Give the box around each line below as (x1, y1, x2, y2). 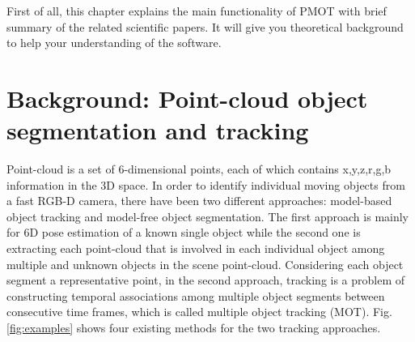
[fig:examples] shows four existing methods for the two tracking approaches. (6, 319, 381, 336)
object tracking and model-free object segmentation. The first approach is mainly (6, 207, 409, 224)
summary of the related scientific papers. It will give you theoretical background (6, 18, 404, 35)
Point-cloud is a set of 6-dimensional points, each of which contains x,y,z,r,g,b (6, 160, 392, 177)
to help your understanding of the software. (6, 34, 222, 51)
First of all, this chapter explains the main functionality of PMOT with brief (6, 2, 387, 19)
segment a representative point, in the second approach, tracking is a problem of (6, 271, 405, 289)
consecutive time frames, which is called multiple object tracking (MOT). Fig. (6, 303, 392, 320)
